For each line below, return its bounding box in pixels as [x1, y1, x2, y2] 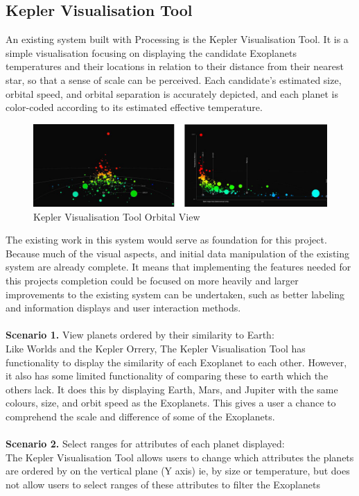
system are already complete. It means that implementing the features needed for [6, 259, 351, 274]
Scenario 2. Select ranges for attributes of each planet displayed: [6, 436, 285, 451]
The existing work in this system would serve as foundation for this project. [6, 232, 327, 247]
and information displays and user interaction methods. [6, 300, 241, 315]
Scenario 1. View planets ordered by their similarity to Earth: [6, 327, 274, 342]
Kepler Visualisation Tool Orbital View [33, 209, 200, 223]
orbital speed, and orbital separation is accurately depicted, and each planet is [6, 86, 338, 101]
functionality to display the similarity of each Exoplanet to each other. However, [6, 354, 347, 369]
